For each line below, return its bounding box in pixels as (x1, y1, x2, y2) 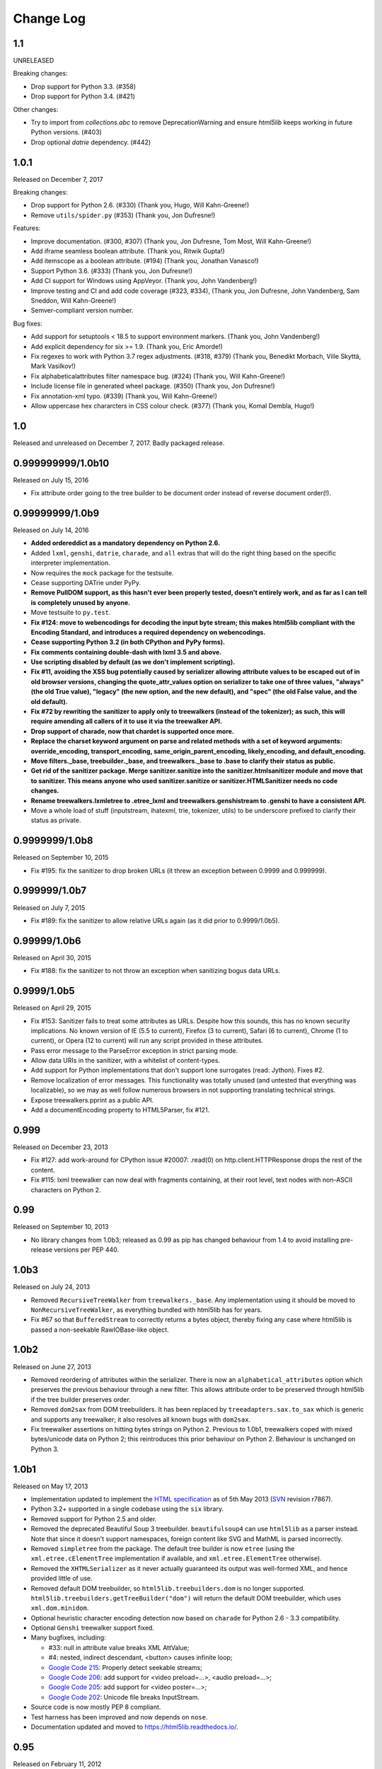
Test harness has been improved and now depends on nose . (30, 1712, 208, 1721)
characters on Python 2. (30, 1185, 102, 1194)
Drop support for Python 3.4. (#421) (30, 92, 136, 100)
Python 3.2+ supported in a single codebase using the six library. (30, 1504, 224, 1514)
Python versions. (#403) (30, 128, 102, 137)
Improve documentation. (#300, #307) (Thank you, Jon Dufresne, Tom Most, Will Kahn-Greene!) (30, 237, 312, 246)
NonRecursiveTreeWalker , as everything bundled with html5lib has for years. (30, 1306, 262, 1314)
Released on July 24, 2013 (13, 1283, 91, 1291)
